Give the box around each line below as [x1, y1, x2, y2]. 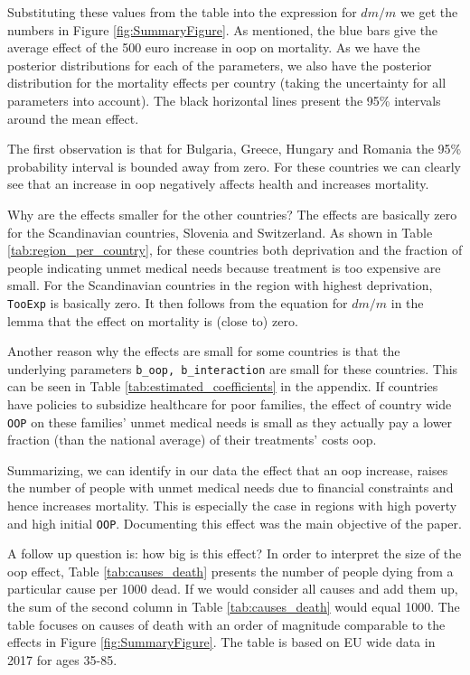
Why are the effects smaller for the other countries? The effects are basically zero [7, 204, 457, 223]
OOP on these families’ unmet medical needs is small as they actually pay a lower [7, 412, 453, 431]
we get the [399, 3, 458, 21]
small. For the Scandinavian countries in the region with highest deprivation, [7, 276, 433, 295]
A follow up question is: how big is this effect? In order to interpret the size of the [7, 544, 462, 563]
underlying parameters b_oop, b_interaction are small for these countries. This [7, 359, 458, 378]
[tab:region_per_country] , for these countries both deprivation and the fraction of [7, 240, 463, 259]
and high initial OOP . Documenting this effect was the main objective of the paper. [7, 513, 462, 532]
